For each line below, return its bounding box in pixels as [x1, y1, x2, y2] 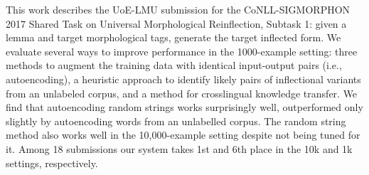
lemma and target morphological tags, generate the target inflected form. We [6, 30, 341, 45]
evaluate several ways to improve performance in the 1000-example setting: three [6, 43, 358, 58]
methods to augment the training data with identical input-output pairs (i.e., [6, 58, 342, 73]
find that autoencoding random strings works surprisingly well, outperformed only [6, 100, 363, 115]
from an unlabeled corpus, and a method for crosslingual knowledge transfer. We [6, 85, 358, 100]
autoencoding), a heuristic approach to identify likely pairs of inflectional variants [6, 71, 361, 86]
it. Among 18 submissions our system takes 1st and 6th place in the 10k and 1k [6, 141, 353, 156]
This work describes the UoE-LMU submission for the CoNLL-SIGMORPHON [6, 2, 351, 16]
